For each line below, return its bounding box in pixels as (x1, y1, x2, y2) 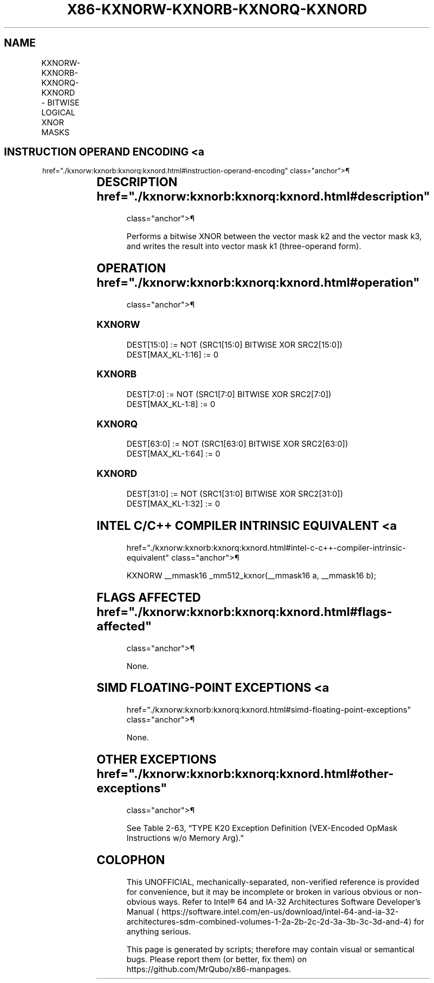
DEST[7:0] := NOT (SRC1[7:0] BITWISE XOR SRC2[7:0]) (126, 389, 331, 400)
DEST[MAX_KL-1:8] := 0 (126, 399, 216, 410)
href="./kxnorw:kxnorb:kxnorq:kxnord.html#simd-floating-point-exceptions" (126, 705, 411, 715)
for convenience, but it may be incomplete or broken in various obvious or (126, 886, 402, 897)
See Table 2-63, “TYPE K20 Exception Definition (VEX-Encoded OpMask (126, 823, 397, 833)
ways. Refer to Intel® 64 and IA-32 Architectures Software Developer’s (158, 896, 421, 907)
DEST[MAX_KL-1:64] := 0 (126, 449, 220, 459)
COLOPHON (96, 853, 165, 868)
